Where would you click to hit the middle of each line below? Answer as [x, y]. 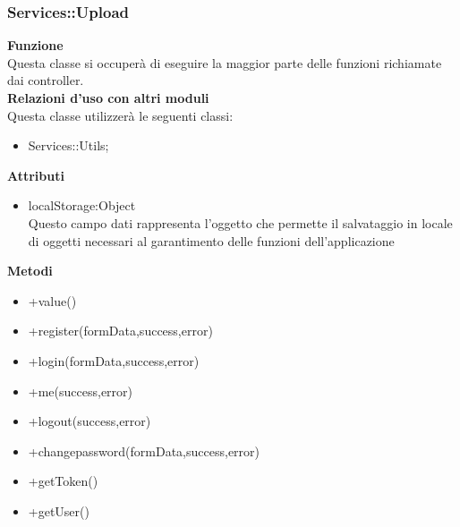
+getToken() [63, 481]
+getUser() [59, 510]
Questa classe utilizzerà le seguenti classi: [120, 115]
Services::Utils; [68, 145]
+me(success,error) [81, 391]
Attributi [36, 175]
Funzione [35, 45]
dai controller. [46, 80]
